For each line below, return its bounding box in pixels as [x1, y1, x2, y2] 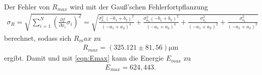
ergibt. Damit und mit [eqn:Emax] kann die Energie [4, 53, 164, 63]
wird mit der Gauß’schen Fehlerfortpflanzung [70, 1, 208, 11]
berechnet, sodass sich [4, 32, 72, 43]
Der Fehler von [4, 1, 50, 11]
